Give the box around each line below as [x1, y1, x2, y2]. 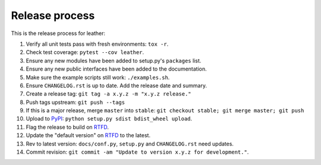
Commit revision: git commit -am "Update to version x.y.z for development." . [26, 148, 249, 156]
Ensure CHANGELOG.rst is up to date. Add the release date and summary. [26, 82, 207, 89]
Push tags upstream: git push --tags [26, 99, 125, 106]
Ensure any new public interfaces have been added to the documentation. [26, 65, 207, 72]
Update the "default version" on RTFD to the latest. [26, 132, 151, 139]
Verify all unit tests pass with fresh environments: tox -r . [26, 40, 169, 47]
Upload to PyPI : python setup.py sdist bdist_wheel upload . [26, 115, 193, 122]
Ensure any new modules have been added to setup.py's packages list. [26, 57, 202, 64]
